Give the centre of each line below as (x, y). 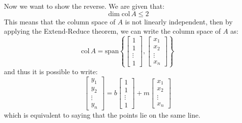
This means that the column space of (60, 21)
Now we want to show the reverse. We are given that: (84, 6)
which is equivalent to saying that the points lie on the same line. (102, 114)
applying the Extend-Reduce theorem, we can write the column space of (112, 31)
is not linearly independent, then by (179, 21)
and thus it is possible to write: (51, 72)
